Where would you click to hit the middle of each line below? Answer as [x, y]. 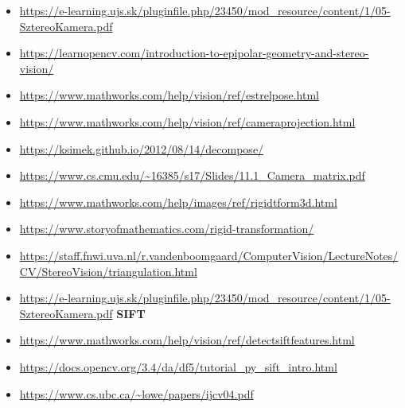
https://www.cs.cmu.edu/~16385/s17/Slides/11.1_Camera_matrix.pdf [192, 175]
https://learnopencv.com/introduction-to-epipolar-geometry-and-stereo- [194, 53]
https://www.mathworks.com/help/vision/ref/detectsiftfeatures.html [187, 340]
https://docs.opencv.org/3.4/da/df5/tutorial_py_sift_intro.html [178, 366]
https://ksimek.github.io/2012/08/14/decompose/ [142, 148]
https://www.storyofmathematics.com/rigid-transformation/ [167, 229]
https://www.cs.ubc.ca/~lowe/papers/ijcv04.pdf [136, 393]
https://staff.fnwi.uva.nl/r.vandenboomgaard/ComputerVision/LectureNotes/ [209, 255]
